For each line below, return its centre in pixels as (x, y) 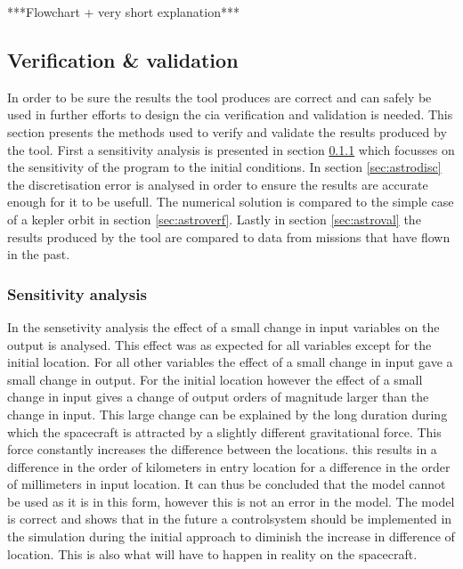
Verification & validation (123, 59)
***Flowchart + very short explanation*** (123, 12)
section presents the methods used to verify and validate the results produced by (227, 131)
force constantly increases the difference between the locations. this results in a (222, 449)
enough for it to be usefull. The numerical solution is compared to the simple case (231, 202)
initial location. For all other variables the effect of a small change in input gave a (230, 362)
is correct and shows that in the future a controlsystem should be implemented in (230, 519)
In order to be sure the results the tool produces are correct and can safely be (219, 97)
